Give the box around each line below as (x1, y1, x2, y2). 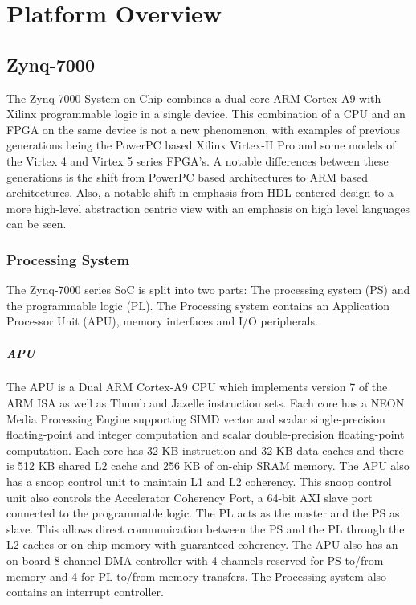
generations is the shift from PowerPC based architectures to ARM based (6, 168, 368, 185)
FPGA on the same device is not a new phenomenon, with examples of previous (6, 121, 401, 137)
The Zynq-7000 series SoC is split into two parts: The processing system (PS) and (6, 281, 410, 298)
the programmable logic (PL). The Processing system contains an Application (6, 296, 390, 313)
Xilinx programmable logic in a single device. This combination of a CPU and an (6, 105, 406, 122)
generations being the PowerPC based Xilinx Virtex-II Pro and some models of (6, 137, 396, 153)
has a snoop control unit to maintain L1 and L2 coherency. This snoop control (6, 473, 392, 490)
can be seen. (6, 215, 67, 232)
